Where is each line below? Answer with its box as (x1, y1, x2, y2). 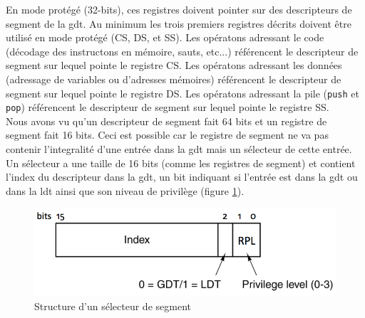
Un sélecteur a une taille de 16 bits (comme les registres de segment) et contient (6, 155, 356, 170)
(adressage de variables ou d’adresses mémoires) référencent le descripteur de (6, 71, 341, 86)
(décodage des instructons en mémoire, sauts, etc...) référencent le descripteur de (6, 43, 359, 58)
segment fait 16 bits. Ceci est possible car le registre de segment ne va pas (6, 127, 329, 142)
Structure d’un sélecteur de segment (34, 298, 191, 313)
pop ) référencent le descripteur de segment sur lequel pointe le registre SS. (6, 100, 329, 115)
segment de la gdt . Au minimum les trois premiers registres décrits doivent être (6, 16, 351, 31)
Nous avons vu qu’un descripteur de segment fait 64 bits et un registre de (6, 113, 327, 128)
